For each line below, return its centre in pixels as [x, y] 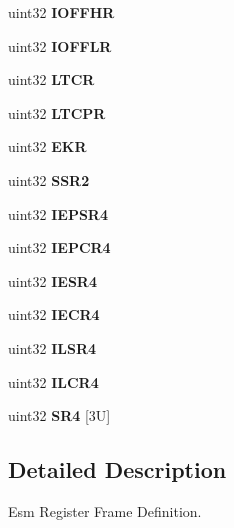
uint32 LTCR [51, 79]
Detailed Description [117, 469]
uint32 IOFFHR [61, 12]
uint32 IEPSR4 [58, 213]
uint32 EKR [47, 146]
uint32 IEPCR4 [59, 247]
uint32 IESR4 [52, 280]
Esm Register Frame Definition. [105, 510]
